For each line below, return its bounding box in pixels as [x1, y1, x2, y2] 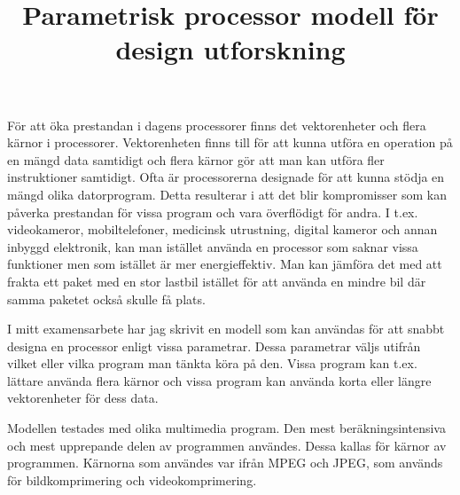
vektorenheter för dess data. [7, 389, 159, 407]
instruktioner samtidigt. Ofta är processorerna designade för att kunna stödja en [7, 168, 445, 186]
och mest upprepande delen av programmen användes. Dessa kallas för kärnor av [7, 436, 447, 454]
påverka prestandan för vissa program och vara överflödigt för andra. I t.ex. [7, 202, 418, 221]
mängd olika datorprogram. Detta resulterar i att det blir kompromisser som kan [7, 185, 447, 203]
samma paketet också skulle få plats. [7, 289, 206, 308]
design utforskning [115, 31, 346, 67]
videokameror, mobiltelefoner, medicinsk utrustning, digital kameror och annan [7, 220, 438, 239]
